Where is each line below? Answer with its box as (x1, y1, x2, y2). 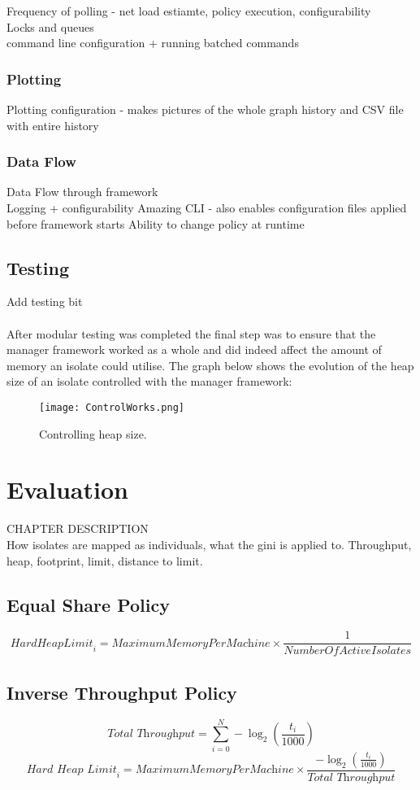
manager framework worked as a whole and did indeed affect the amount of (6, 341, 382, 358)
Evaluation (6, 473, 128, 506)
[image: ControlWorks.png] (39, 401, 184, 413)
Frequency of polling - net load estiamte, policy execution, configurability (6, 2, 371, 19)
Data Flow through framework (6, 183, 158, 200)
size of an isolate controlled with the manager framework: (6, 373, 292, 390)
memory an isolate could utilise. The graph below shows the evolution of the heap (6, 356, 414, 373)
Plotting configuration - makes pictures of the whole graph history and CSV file (6, 101, 404, 117)
